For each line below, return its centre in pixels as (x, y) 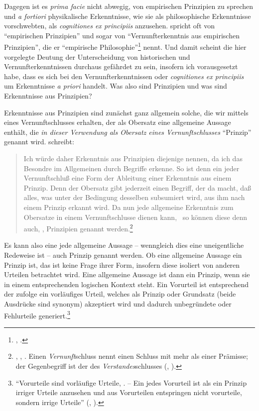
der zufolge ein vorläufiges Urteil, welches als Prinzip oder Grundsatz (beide (120, 294)
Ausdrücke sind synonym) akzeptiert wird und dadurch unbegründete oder (118, 303)
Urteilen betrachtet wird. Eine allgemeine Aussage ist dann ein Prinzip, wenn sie (127, 274)
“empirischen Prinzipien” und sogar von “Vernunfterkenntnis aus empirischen (122, 35)
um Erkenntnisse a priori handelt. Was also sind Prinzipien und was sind (116, 86)
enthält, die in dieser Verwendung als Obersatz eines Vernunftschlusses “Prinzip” (128, 132)
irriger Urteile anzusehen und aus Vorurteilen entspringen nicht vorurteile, (129, 392)
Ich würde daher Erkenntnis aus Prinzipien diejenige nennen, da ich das (133, 158)
